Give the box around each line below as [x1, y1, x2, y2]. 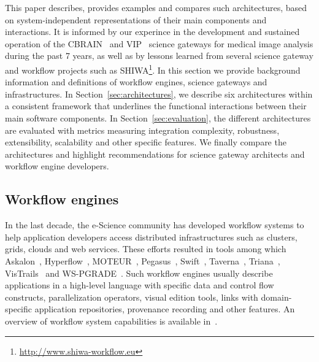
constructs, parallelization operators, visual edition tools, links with [5, 290, 258, 303]
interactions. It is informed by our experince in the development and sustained [5, 25, 300, 38]
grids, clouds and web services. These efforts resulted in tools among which [5, 242, 286, 255]
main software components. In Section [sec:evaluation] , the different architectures [5, 112, 311, 124]
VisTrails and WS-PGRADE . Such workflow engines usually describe [5, 266, 273, 279]
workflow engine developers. [5, 160, 109, 172]
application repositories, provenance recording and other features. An [34, 302, 295, 315]
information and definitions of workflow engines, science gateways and [5, 75, 267, 88]
